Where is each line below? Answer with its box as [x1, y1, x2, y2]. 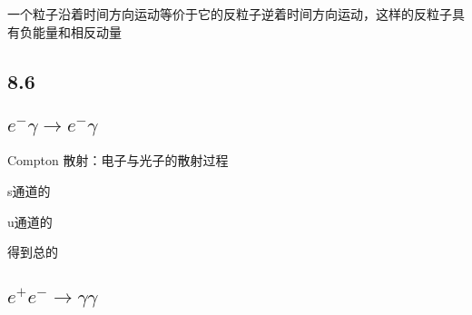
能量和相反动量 [32, 22, 122, 41]
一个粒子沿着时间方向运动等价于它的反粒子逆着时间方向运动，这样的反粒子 [7, 5, 452, 23]
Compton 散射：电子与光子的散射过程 [7, 151, 229, 170]
